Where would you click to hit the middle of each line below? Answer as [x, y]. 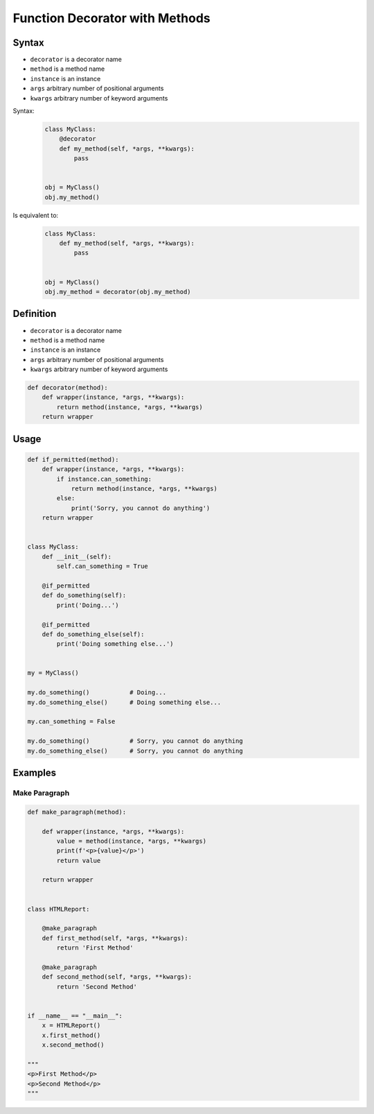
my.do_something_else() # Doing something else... [124, 702]
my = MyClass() [53, 673]
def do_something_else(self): [93, 634]
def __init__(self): [77, 556]
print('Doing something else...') [115, 644]
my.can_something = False [71, 722]
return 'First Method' [95, 948]
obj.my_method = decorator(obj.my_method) [118, 292]
